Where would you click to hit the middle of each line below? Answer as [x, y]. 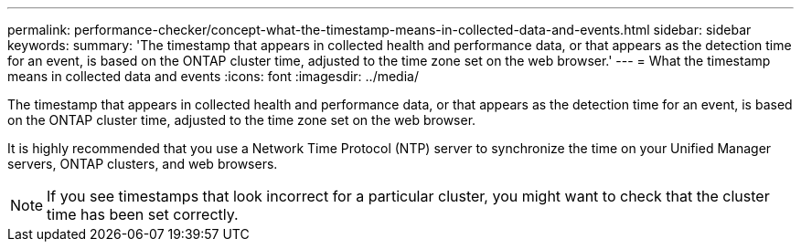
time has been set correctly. [143, 214]
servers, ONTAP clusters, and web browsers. [143, 164]
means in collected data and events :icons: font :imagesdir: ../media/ [213, 76]
